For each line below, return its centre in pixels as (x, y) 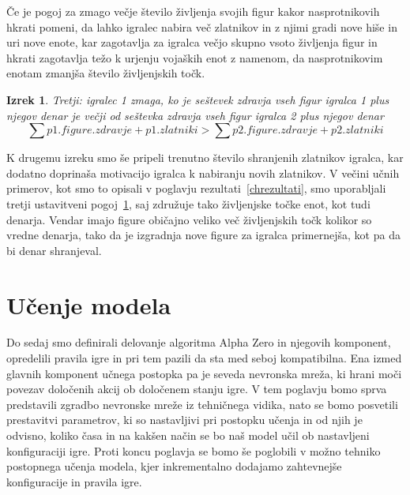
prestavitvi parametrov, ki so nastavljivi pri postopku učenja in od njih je (184, 420)
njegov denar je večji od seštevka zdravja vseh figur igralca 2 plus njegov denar (195, 115)
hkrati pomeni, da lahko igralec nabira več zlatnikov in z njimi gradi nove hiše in (202, 26)
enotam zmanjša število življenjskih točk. (106, 73)
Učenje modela (89, 304)
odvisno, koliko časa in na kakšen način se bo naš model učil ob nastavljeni (188, 435)
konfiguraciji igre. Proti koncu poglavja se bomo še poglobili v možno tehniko (194, 450)
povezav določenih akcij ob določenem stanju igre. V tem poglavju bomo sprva (197, 389)
